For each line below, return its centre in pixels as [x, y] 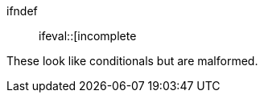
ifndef [22, 11]
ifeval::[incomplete [88, 36]
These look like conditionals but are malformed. [132, 61]
